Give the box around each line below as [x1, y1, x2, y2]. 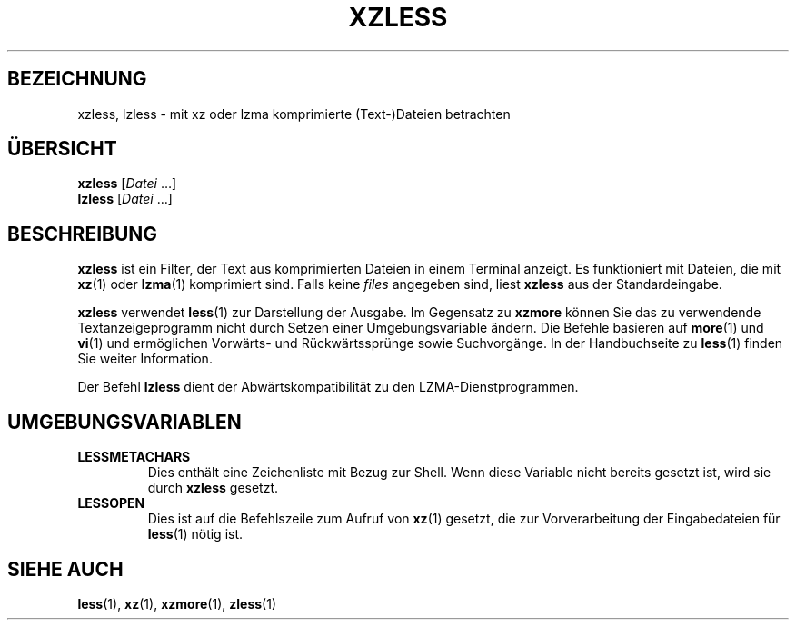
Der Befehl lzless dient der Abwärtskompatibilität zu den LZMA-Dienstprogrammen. [77, 379, 579, 395]
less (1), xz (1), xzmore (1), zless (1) [77, 595, 276, 612]
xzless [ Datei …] [77, 175, 177, 192]
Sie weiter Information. [77, 351, 213, 367]
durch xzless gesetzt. [147, 480, 279, 496]
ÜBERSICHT [7, 137, 117, 161]
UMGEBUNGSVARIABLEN [7, 410, 242, 433]
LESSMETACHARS [77, 449, 191, 465]
